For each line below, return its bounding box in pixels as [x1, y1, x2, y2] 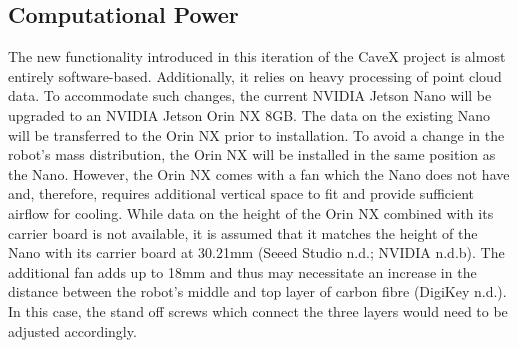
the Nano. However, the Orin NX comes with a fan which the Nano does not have [8, 163, 510, 184]
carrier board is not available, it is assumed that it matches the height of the [8, 222, 478, 243]
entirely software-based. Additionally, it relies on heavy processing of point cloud [8, 65, 502, 86]
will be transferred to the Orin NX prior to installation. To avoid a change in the [8, 124, 505, 145]
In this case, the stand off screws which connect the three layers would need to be [8, 300, 508, 321]
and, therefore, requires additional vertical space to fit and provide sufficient [8, 183, 474, 204]
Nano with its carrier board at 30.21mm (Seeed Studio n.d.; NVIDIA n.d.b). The [8, 242, 505, 263]
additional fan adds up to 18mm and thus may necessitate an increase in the [8, 261, 477, 282]
